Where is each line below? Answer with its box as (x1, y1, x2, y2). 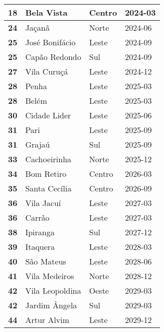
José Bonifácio (25, 36, 76, 48)
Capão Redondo (25, 51, 81, 62)
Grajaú (25, 139, 50, 150)
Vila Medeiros (25, 270, 74, 282)
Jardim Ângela (25, 299, 77, 311)
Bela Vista (25, 7, 68, 18)
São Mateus (25, 255, 66, 267)
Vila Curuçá (25, 65, 68, 77)
